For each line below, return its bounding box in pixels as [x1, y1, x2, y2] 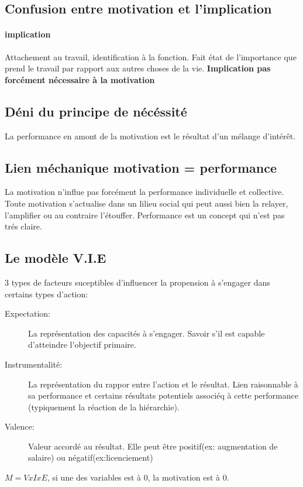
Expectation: [5, 307, 50, 320]
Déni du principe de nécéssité [5, 102, 187, 120]
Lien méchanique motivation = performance [5, 158, 277, 176]
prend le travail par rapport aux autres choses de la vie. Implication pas [5, 62, 271, 74]
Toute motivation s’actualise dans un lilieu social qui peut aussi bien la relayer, [5, 197, 288, 209]
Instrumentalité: [5, 358, 63, 370]
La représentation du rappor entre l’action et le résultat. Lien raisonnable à [28, 378, 298, 390]
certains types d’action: [5, 287, 88, 300]
